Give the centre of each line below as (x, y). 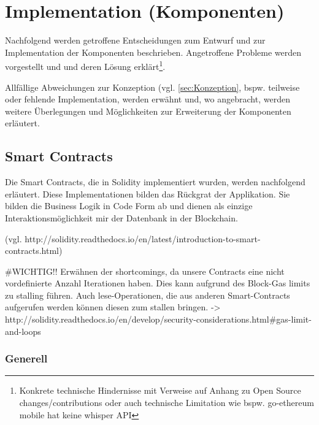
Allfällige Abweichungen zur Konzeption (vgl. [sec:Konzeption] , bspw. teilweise (152, 87)
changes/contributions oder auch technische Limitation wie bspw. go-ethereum (167, 403)
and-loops (23, 331)
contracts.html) (34, 251)
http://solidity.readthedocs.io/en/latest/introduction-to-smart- (143, 238)
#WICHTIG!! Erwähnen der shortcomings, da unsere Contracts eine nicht (145, 271)
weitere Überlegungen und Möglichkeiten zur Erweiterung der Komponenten (148, 111)
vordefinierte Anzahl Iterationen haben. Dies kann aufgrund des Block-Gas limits (158, 283)
